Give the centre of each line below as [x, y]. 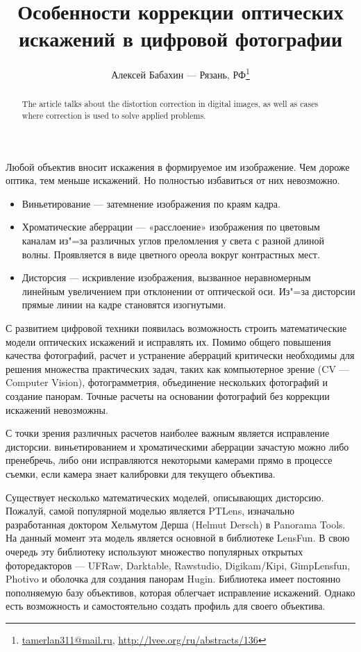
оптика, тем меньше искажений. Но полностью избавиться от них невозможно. [173, 180]
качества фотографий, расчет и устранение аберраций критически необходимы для [180, 355]
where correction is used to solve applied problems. [114, 116]
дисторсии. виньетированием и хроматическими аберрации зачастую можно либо [177, 446]
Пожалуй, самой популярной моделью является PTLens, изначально [150, 511]
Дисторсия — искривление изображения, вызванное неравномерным [166, 277]
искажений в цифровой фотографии [180, 39]
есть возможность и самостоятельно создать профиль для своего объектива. [166, 606]
